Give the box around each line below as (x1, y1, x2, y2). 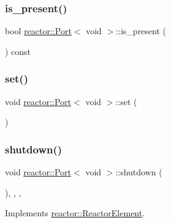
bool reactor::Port (5, 24, 72, 37)
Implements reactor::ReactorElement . (5, 207, 145, 219)
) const (5, 45, 31, 57)
